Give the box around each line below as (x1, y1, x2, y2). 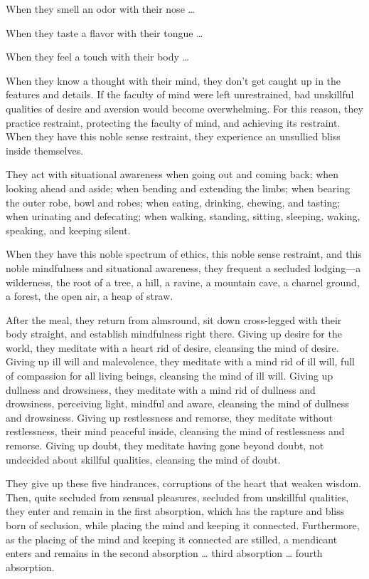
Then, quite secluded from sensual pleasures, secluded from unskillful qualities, (6, 489, 349, 504)
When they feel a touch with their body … (6, 49, 189, 64)
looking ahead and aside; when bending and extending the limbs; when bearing (6, 180, 351, 195)
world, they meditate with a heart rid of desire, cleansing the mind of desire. (6, 340, 339, 355)
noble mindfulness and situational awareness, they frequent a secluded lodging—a (6, 260, 361, 275)
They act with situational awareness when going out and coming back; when (6, 167, 339, 182)
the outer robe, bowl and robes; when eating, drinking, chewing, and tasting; (6, 194, 341, 209)
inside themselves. (6, 142, 84, 157)
